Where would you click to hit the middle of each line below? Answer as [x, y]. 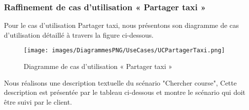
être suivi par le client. [38, 101]
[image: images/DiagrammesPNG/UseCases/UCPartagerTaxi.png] [124, 51]
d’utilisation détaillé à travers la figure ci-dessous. [79, 34]
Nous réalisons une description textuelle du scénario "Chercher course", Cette [120, 82]
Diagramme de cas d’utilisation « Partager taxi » [98, 66]
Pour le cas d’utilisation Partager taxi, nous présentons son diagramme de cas [122, 25]
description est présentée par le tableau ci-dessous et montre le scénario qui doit [125, 92]
